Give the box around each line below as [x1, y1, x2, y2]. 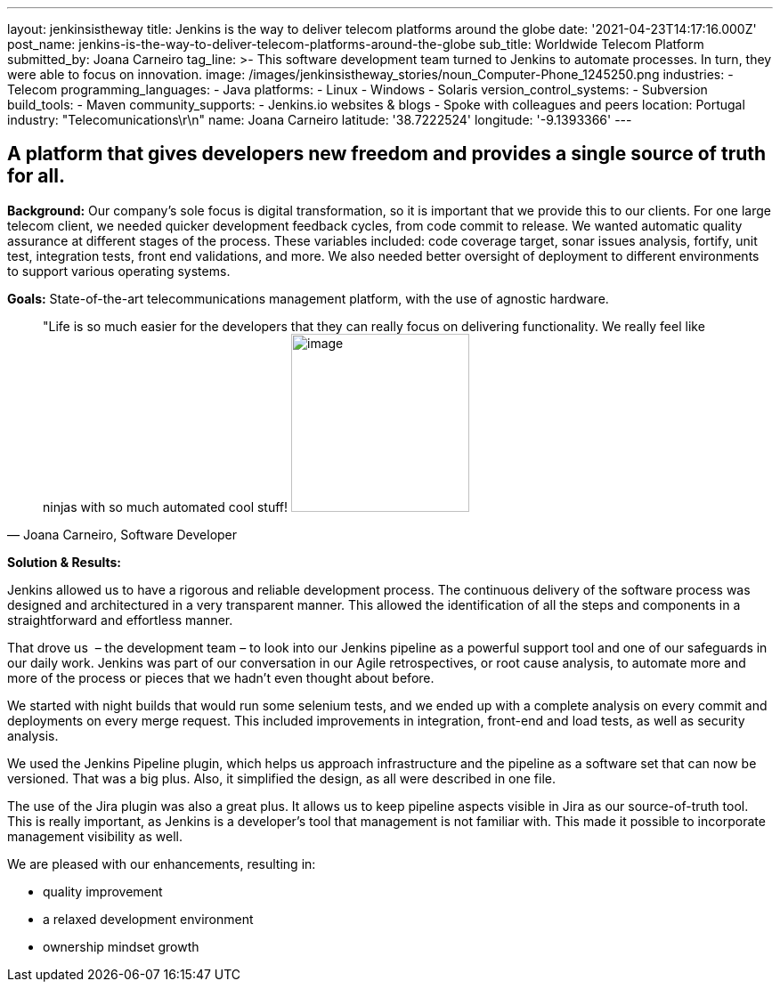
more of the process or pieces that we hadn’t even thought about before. [7, 669, 435, 685]
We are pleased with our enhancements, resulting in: [7, 855, 316, 871]
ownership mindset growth [43, 938, 199, 954]
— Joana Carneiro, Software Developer [7, 526, 238, 542]
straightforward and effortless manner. [7, 612, 233, 628]
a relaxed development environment [43, 911, 254, 927]
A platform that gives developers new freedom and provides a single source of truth [7, 142, 767, 166]
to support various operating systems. [7, 263, 231, 279]
